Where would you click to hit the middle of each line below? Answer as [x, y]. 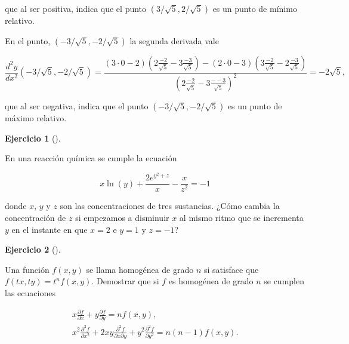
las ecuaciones [30, 293]
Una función [27, 269]
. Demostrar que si [125, 281]
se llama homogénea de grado [140, 269]
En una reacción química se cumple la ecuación [91, 158]
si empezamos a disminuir [122, 218]
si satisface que [231, 269]
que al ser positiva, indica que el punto [76, 8]
